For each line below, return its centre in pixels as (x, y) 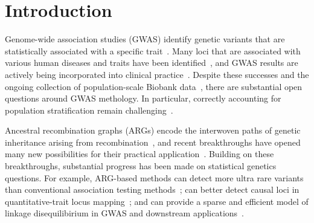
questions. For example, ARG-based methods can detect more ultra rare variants (154, 177)
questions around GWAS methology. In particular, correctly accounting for (143, 98)
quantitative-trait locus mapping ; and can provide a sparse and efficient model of (157, 201)
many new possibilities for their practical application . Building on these (139, 154)
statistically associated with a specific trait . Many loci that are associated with (153, 50)
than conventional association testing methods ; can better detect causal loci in (152, 189)
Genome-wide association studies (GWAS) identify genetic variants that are (145, 39)
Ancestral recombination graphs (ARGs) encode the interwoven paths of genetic (153, 130)
